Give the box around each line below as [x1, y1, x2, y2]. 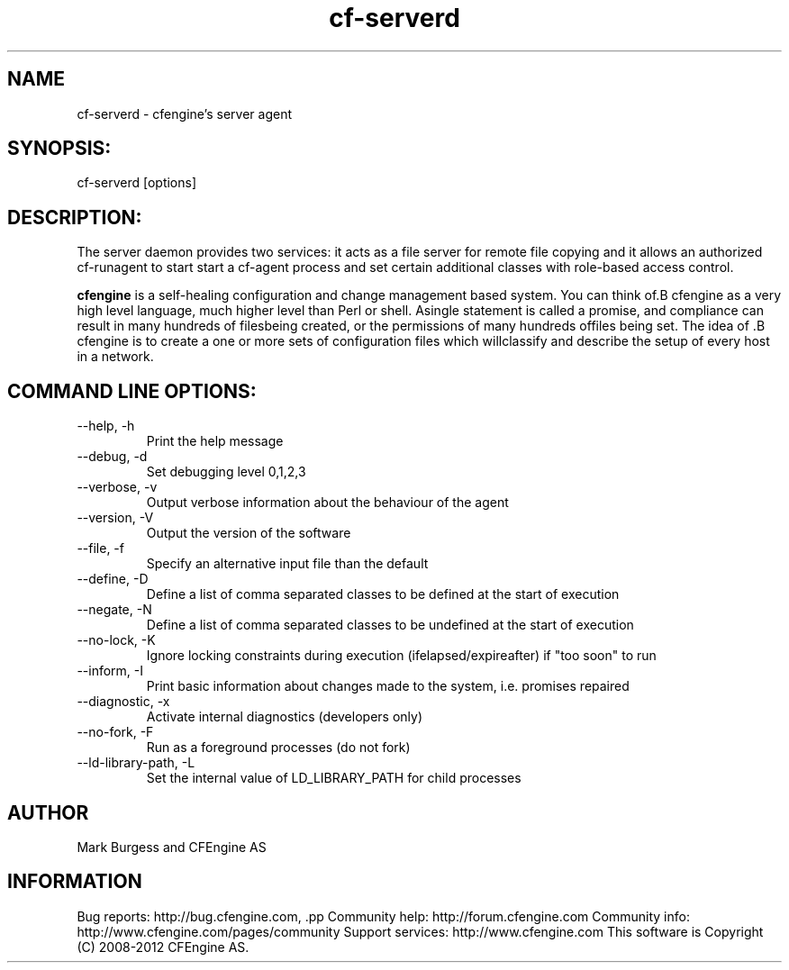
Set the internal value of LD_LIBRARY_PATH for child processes [146, 770, 521, 786]
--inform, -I [77, 663, 144, 679]
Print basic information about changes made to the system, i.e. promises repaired [146, 678, 630, 694]
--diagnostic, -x [77, 694, 170, 710]
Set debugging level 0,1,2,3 [146, 464, 306, 480]
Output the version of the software [146, 525, 351, 541]
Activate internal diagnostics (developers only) [146, 709, 422, 725]
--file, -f [77, 540, 124, 557]
